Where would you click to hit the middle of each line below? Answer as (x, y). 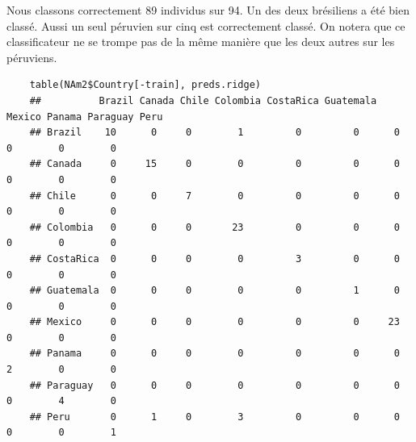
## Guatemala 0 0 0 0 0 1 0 (214, 291)
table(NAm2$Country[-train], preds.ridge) (145, 85)
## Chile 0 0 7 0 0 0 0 (214, 196)
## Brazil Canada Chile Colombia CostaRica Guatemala (203, 100)
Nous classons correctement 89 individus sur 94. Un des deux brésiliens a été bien (208, 10)
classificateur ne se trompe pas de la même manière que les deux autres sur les (201, 42)
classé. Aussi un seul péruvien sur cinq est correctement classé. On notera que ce (206, 25)
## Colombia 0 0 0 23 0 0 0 (214, 227)
